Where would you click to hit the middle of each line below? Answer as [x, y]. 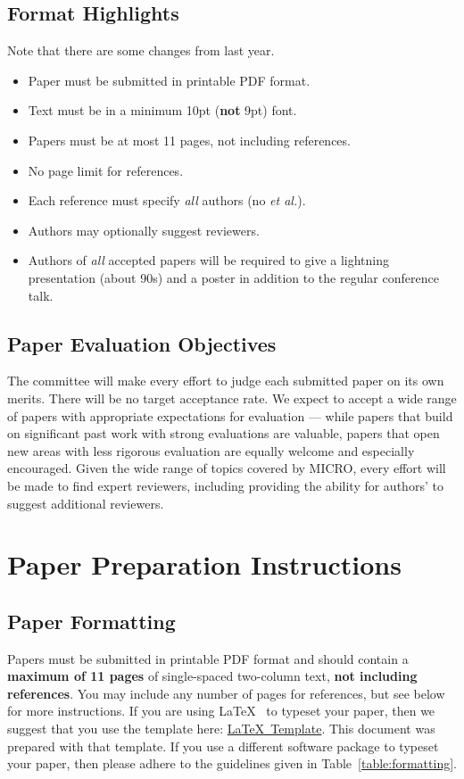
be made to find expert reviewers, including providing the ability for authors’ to [225, 485]
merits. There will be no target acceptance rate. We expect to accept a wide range [232, 398]
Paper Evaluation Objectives [142, 343]
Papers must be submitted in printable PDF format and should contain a [208, 658]
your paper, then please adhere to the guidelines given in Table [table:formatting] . [232, 763]
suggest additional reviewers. [86, 503]
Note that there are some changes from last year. [141, 50]
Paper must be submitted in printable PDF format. [169, 80]
